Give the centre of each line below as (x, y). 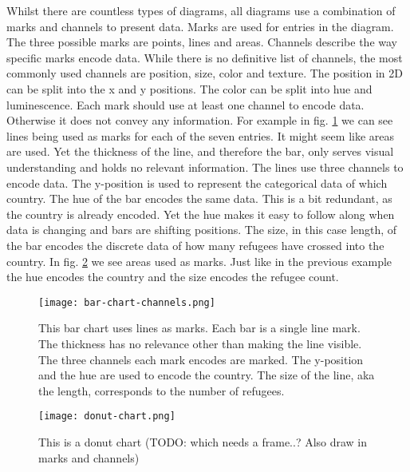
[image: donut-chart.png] (107, 416)
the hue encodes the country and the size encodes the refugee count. (173, 277)
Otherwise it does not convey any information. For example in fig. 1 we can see (200, 120)
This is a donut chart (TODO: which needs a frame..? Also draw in (203, 441)
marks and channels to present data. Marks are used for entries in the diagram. (200, 26)
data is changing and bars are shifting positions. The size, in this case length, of (202, 230)
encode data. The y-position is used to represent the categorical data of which (197, 182)
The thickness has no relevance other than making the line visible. (200, 343)
